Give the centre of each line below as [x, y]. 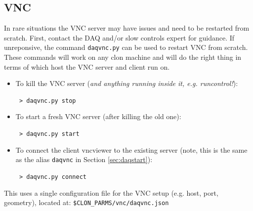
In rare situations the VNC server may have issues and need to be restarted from [127, 28]
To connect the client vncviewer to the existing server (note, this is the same [131, 149]
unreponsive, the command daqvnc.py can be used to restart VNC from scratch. [126, 47]
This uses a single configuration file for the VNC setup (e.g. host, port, [111, 192]
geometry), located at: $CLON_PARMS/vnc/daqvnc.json [86, 202]
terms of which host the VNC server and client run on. [87, 66]
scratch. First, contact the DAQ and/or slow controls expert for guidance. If [119, 37]
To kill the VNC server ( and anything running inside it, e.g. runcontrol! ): [127, 83]
